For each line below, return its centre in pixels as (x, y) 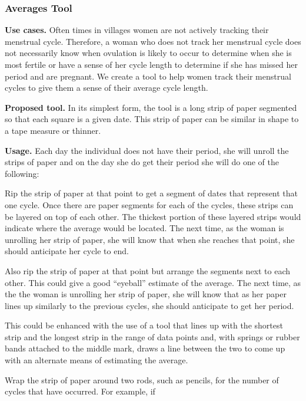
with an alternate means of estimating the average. (97, 360)
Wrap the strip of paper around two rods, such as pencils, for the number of (142, 379)
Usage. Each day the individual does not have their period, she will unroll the (147, 150)
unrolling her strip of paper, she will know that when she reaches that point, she (150, 239)
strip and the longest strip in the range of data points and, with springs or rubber (152, 336)
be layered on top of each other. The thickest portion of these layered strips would (153, 216)
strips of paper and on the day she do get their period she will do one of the (142, 162)
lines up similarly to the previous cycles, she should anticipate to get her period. (149, 305)
